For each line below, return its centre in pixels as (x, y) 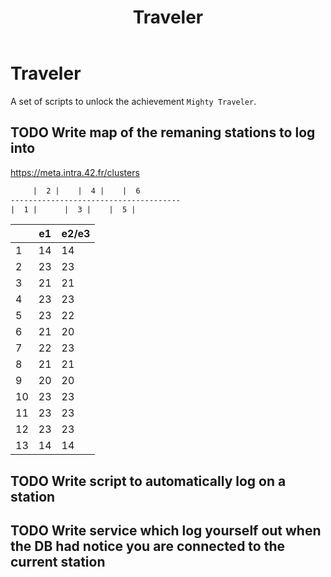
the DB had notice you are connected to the (148, 546)
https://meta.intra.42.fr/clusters (75, 172)
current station (58, 562)
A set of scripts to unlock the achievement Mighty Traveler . (133, 101)
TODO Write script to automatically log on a (148, 481)
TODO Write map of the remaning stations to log (163, 132)
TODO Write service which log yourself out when (166, 531)
